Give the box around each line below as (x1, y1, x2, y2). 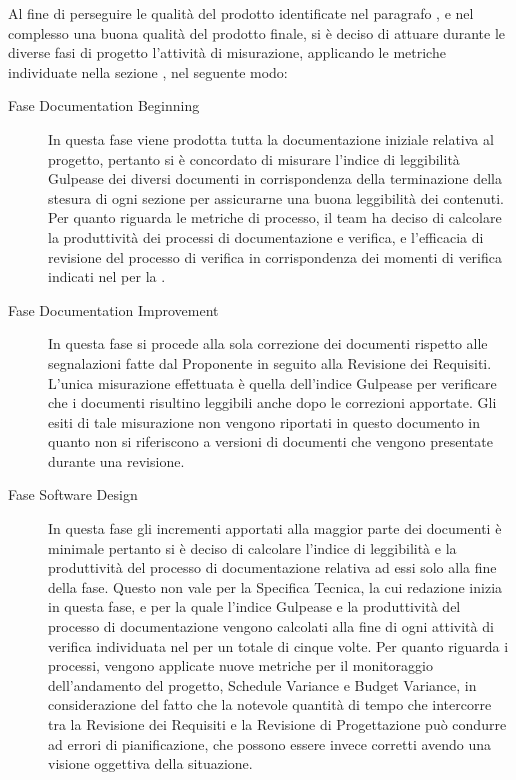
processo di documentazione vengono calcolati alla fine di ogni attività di (48, 616, 494, 637)
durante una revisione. (48, 450, 185, 471)
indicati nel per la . (48, 266, 166, 287)
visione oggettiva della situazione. (48, 753, 253, 774)
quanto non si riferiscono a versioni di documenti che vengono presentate (48, 431, 493, 452)
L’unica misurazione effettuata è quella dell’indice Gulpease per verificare (48, 372, 497, 393)
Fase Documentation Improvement (8, 299, 219, 320)
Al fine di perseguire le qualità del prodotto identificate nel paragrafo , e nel (8, 3, 474, 23)
